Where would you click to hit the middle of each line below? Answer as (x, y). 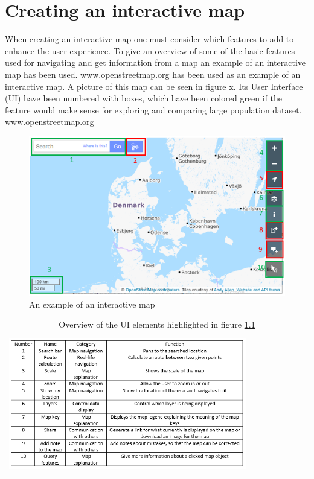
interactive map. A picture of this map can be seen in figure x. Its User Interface (154, 86)
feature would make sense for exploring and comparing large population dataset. (153, 109)
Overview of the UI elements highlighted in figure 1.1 (157, 324)
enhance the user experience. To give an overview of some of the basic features (150, 50)
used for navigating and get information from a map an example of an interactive (155, 62)
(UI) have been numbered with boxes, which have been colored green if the (144, 98)
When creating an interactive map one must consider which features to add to (149, 39)
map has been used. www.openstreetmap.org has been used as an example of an (153, 74)
